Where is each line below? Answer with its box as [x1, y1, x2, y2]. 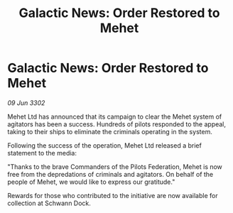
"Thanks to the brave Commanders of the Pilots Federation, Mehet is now [7, 162, 222, 171]
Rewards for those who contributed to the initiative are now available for [7, 191, 218, 200]
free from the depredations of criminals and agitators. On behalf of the [7, 170, 214, 178]
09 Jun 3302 [7, 98, 45, 107]
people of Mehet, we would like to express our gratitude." [7, 177, 175, 186]
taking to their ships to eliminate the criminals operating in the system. [7, 127, 213, 136]
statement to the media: [7, 148, 77, 157]
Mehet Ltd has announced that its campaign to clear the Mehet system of [7, 112, 222, 121]
